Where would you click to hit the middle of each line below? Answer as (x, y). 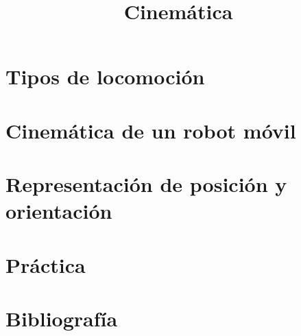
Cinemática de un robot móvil (151, 130)
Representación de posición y (146, 184)
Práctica (46, 264)
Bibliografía (62, 319)
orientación (59, 211)
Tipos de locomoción (105, 76)
